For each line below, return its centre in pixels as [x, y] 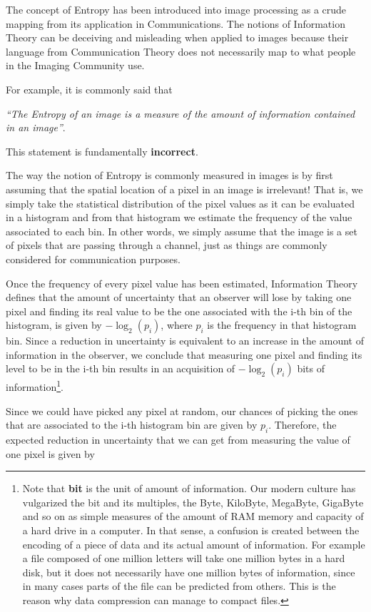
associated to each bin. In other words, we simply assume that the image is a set [182, 231]
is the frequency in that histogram [282, 325]
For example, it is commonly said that [89, 89]
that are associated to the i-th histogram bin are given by [132, 425]
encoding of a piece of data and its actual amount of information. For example [194, 544]
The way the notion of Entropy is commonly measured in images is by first [169, 175]
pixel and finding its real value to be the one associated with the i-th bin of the [179, 311]
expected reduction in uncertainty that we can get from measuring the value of [178, 440]
